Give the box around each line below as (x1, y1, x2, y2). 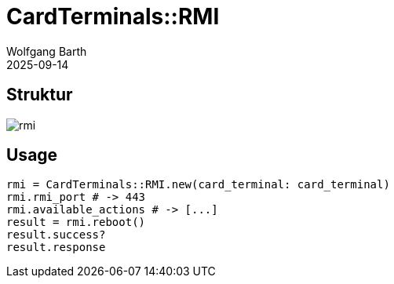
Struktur (6, 85, 73, 105)
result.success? (6, 228, 106, 242)
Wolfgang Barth (6, 44, 87, 58)
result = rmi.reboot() (6, 216, 146, 229)
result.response (6, 241, 106, 254)
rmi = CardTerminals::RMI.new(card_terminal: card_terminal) (6, 178, 390, 191)
